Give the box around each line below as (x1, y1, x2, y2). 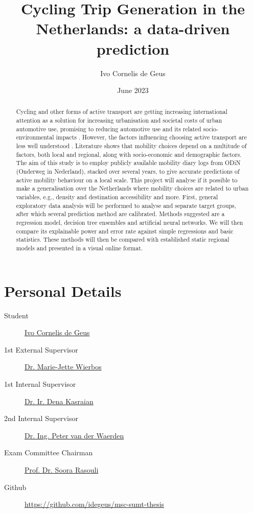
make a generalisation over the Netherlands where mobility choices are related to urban (16, 184, 249, 193)
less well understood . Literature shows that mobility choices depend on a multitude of (16, 142, 247, 150)
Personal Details (4, 280, 122, 301)
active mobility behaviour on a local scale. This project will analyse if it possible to (16, 175, 238, 184)
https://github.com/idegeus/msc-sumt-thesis (25, 499, 165, 509)
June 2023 (117, 85, 149, 96)
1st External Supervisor (4, 344, 78, 355)
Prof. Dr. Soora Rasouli (25, 464, 99, 475)
